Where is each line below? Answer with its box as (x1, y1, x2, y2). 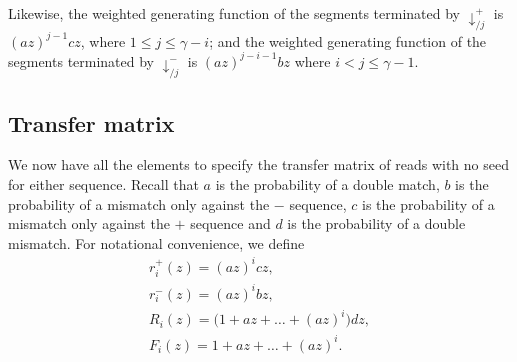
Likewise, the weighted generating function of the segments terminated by (8, 3, 460, 23)
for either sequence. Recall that (8, 173, 199, 194)
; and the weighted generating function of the (209, 30, 487, 51)
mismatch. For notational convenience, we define (8, 232, 305, 253)
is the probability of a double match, (215, 173, 440, 194)
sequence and (190, 213, 271, 234)
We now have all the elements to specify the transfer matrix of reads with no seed (8, 154, 509, 175)
